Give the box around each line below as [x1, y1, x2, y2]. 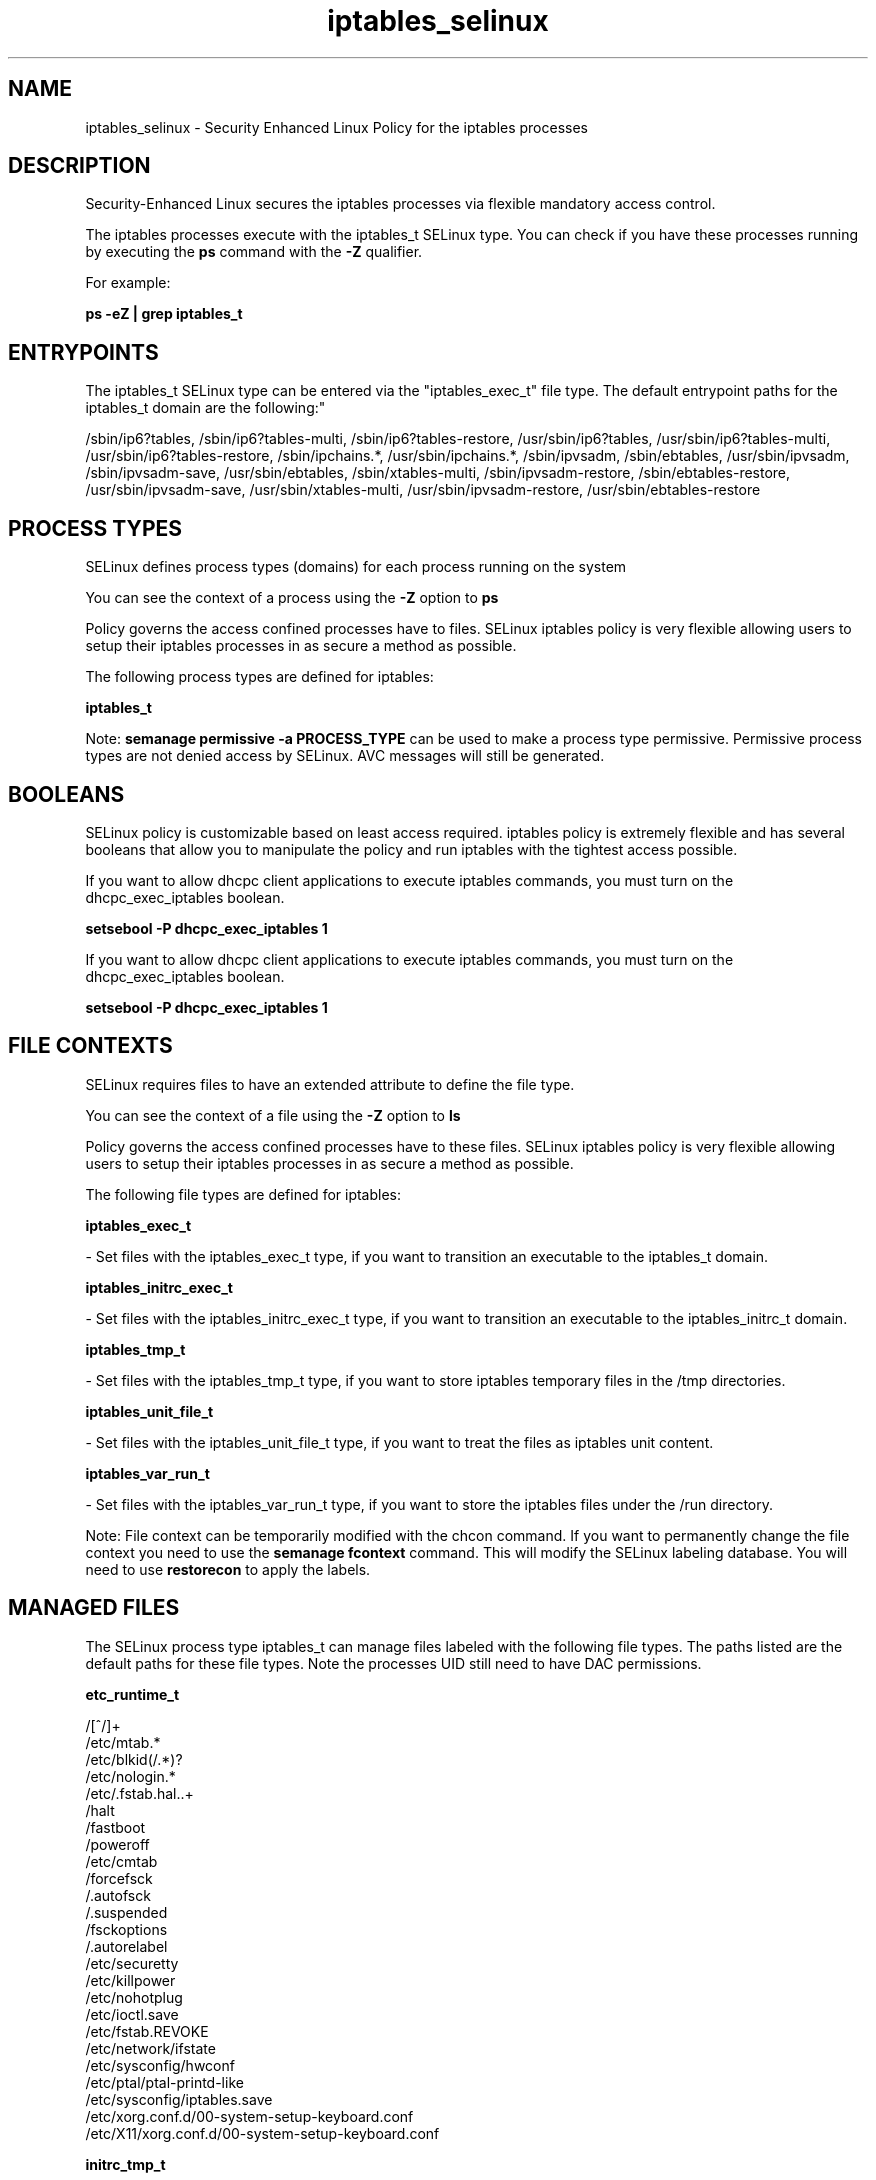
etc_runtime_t [85, 1685, 180, 1703]
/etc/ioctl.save [85, 2005, 179, 2023]
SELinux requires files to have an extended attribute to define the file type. [85, 1075, 575, 1093]
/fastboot [85, 1818, 146, 1836]
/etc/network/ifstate [85, 2039, 216, 2057]
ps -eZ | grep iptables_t [85, 305, 243, 323]
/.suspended [85, 1903, 168, 1921]
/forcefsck [85, 1869, 153, 1887]
